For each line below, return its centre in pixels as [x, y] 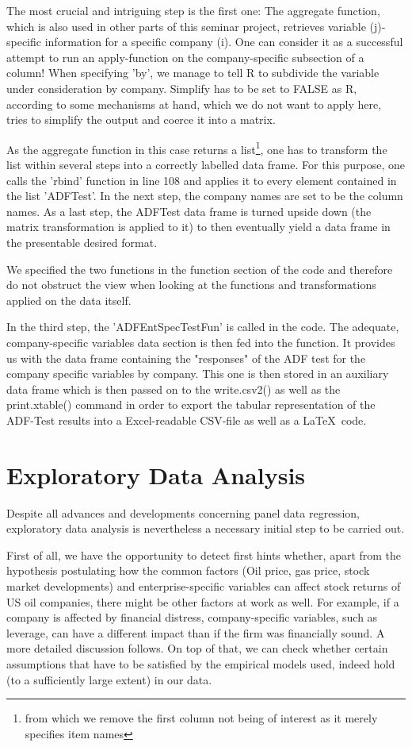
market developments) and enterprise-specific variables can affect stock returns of [204, 586]
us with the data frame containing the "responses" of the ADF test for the [186, 358]
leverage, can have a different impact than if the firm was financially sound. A [196, 632]
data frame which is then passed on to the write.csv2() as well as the [174, 389]
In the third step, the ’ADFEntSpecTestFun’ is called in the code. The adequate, [203, 327]
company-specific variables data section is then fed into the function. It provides [201, 342]
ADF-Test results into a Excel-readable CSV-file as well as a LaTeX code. [187, 420]
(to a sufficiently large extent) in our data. [109, 679]
